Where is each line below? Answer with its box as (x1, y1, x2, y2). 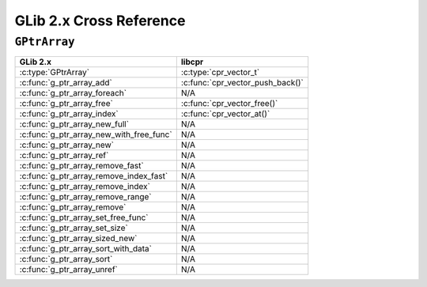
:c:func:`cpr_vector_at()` (180, 108, 270, 119)
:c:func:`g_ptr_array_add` (19, 77, 112, 89)
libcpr (180, 56, 204, 67)
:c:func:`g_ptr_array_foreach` (19, 88, 127, 99)
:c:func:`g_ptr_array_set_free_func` (19, 212, 149, 223)
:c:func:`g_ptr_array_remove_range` (19, 191, 152, 202)
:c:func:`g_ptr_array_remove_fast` (19, 160, 144, 172)
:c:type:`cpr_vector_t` (180, 67, 260, 78)
